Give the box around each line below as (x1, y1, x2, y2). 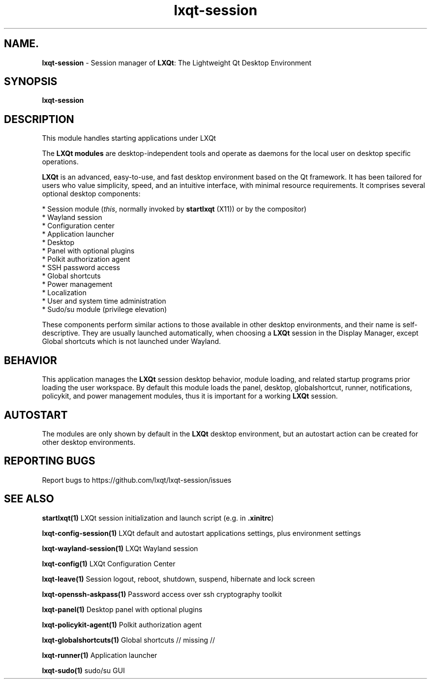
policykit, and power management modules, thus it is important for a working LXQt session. (42, 392, 338, 401)
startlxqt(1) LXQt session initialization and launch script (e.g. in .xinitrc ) (42, 513, 274, 522)
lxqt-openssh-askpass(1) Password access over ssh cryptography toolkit (42, 590, 282, 598)
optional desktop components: (42, 189, 141, 198)
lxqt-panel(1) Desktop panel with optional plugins (42, 605, 203, 614)
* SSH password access (42, 263, 120, 272)
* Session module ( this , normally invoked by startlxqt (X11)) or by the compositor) (42, 205, 307, 214)
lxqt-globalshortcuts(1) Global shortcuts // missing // (42, 635, 215, 644)
